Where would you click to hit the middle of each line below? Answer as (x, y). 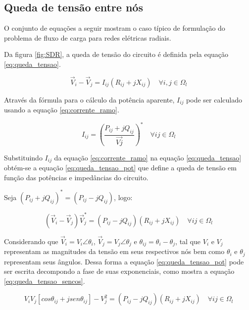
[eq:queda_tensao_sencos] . (45, 281)
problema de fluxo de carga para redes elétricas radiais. (88, 37)
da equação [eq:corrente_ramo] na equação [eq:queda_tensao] (148, 157)
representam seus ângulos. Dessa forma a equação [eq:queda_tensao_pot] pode (124, 261)
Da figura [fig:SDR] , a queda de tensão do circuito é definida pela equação (116, 54)
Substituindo (23, 157)
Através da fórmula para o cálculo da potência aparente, (89, 99)
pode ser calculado (214, 99)
